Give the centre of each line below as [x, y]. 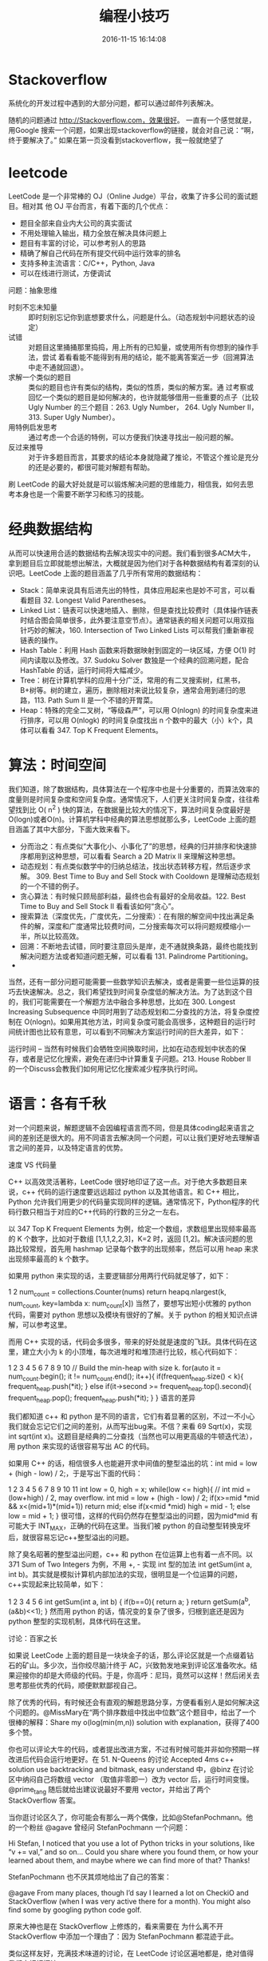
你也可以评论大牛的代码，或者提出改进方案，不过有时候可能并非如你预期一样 [134, 1749]
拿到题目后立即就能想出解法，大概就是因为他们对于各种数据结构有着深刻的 [130, 563]
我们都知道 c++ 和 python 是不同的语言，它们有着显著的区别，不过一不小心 [132, 1416]
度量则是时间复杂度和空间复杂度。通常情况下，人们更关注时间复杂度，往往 [130, 799]
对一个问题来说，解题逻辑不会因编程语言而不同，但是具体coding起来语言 [128, 1128]
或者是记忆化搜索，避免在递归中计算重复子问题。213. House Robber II [136, 1059]
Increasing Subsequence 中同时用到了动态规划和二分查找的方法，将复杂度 [130, 1012]
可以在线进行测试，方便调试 [65, 273]
